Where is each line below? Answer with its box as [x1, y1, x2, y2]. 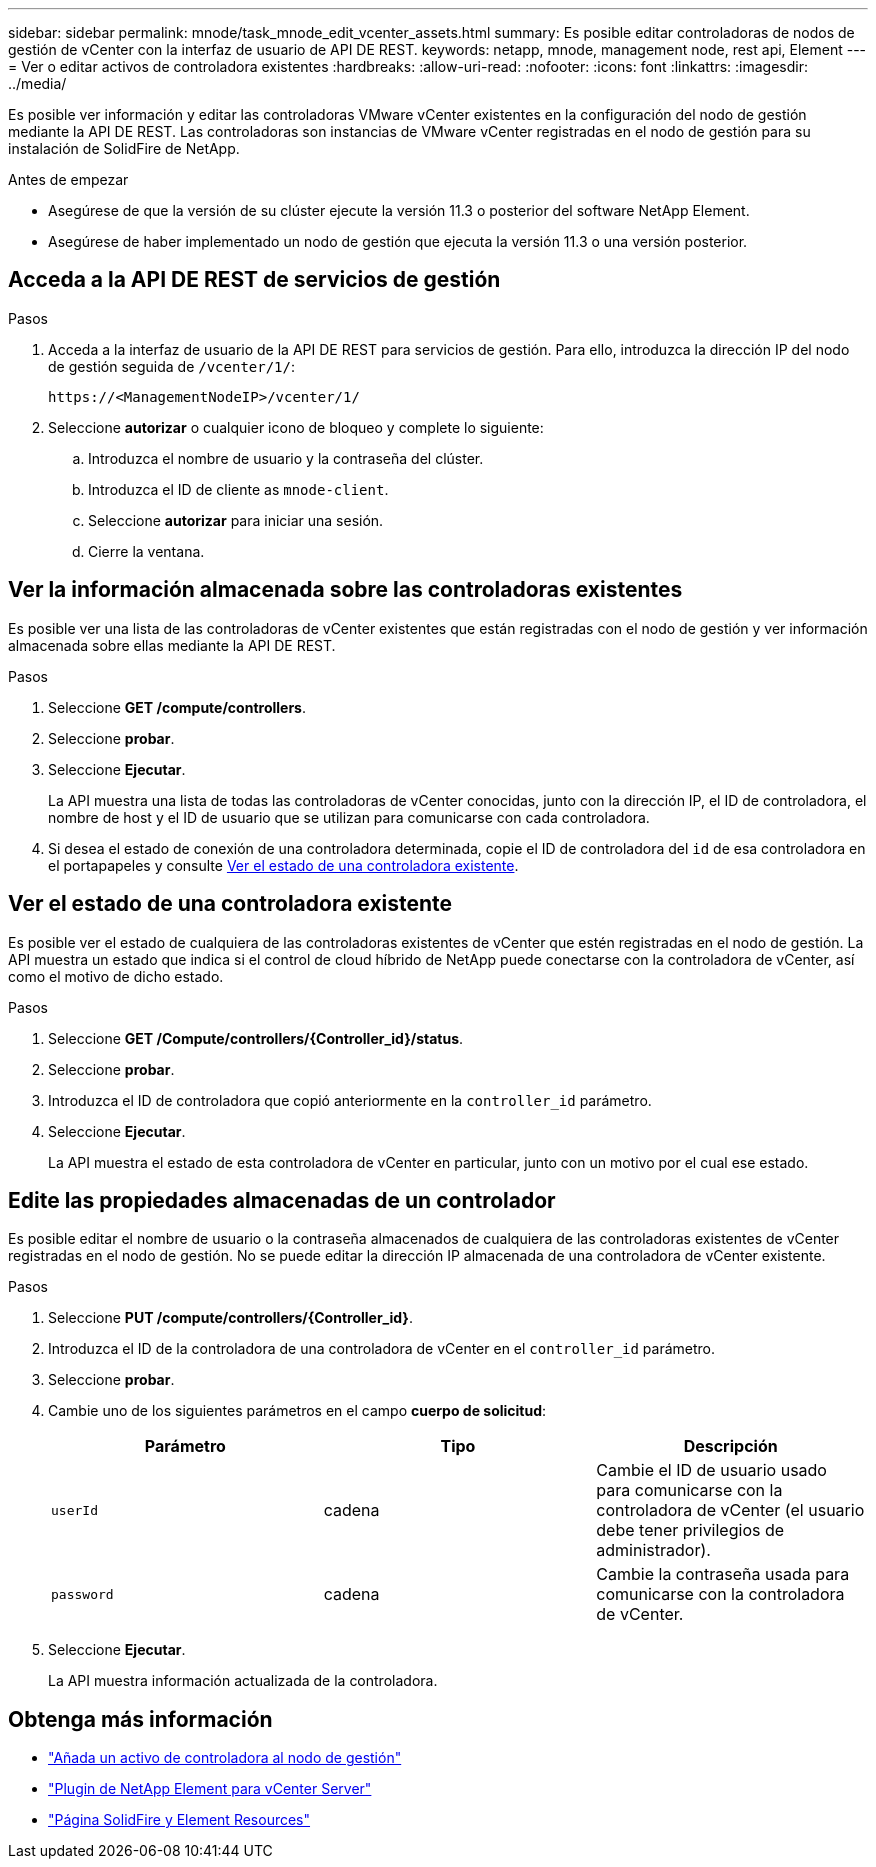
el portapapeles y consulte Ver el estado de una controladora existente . [48, 856, 519, 874]
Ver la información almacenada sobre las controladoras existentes [8, 577, 683, 603]
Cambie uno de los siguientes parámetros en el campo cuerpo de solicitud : [48, 1402, 547, 1420]
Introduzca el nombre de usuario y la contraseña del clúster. [88, 449, 484, 467]
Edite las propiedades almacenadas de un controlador [8, 1187, 556, 1213]
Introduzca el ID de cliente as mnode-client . [88, 480, 389, 498]
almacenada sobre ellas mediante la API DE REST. [8, 636, 336, 654]
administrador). [596, 1540, 711, 1561]
